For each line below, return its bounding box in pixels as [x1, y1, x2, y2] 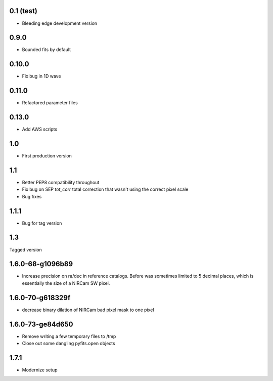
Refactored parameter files [22, 100, 78, 106]
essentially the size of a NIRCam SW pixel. [22, 280, 110, 286]
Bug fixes [22, 193, 42, 199]
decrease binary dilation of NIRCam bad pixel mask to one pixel [22, 307, 154, 313]
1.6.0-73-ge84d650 [9, 320, 73, 328]
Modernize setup [22, 367, 58, 373]
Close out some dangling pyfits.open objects [22, 341, 116, 347]
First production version [22, 153, 72, 159]
